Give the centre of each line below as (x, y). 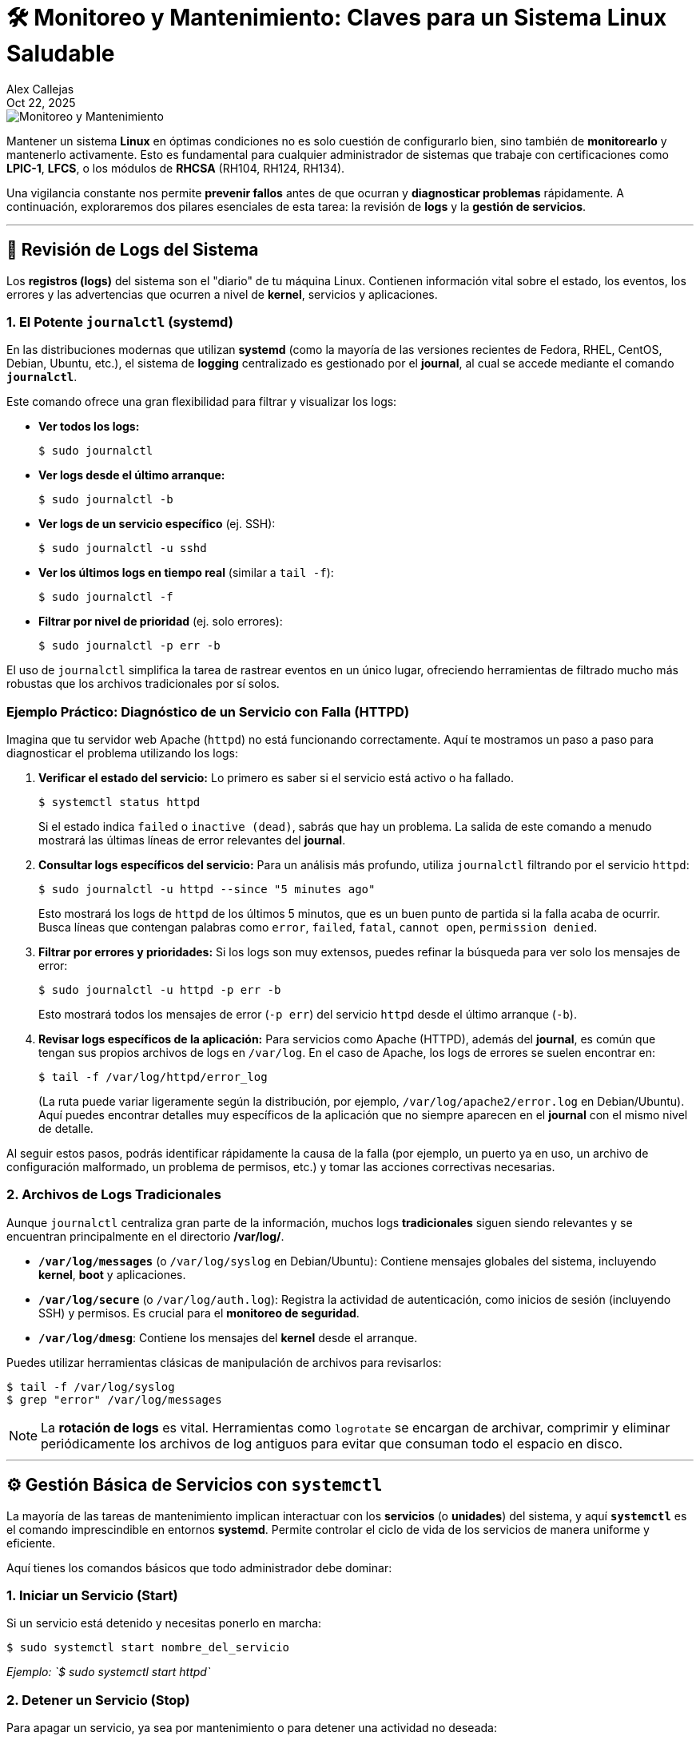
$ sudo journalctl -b (106, 500)
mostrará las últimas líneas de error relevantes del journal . (192, 840)
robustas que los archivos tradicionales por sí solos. (143, 684)
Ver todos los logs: (89, 427)
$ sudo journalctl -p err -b (129, 646)
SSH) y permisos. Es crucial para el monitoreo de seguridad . (199, 1313)
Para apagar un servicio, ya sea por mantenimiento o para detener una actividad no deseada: (252, 1728)
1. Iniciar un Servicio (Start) (92, 1596)
